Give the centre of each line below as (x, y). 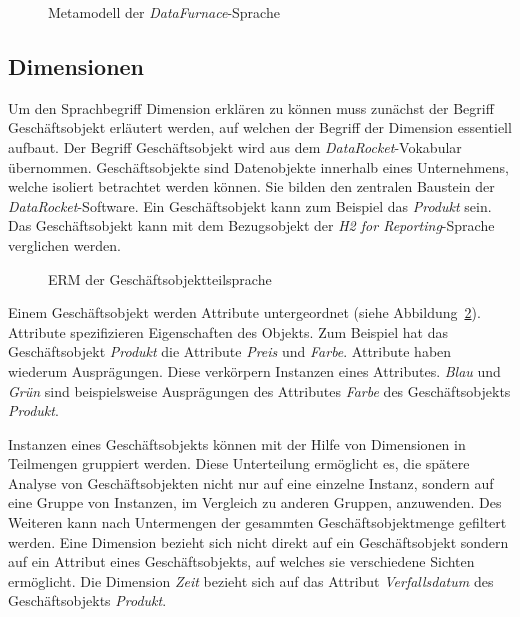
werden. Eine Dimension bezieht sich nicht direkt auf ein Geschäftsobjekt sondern (258, 541)
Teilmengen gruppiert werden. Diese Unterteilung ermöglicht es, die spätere (239, 463)
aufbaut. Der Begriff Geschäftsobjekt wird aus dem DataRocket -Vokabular (235, 146)
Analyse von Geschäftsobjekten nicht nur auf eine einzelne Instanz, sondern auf (251, 482)
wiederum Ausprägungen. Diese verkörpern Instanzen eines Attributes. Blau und (254, 370)
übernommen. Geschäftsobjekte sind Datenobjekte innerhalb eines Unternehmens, (258, 166)
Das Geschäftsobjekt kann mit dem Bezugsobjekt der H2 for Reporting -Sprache (251, 225)
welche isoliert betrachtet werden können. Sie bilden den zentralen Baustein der (251, 186)
